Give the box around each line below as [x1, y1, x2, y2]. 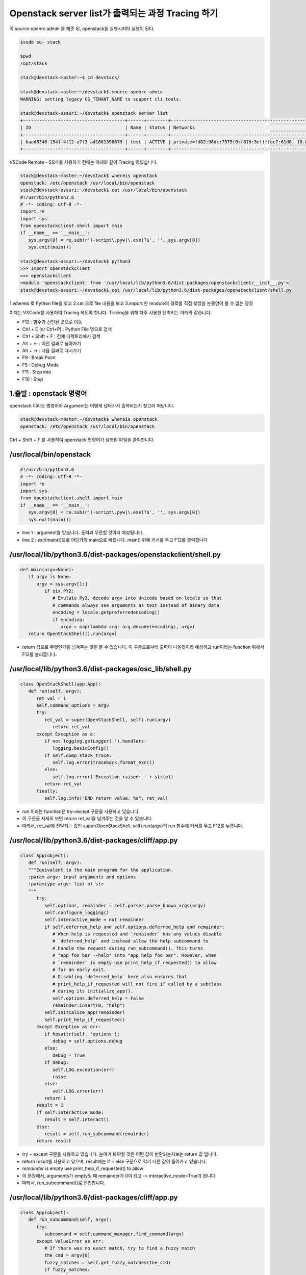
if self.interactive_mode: [36, 1109, 104, 1115]
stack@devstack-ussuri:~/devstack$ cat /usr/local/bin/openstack [20, 187, 187, 193]
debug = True [52, 1052, 85, 1058]
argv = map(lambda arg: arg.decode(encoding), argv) [60, 624, 195, 629]
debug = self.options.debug [52, 1038, 122, 1044]
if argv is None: [28, 574, 71, 580]
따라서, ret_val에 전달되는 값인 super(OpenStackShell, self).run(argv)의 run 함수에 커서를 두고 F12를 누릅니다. [22, 823, 244, 829]
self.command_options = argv [36, 702, 109, 708]
